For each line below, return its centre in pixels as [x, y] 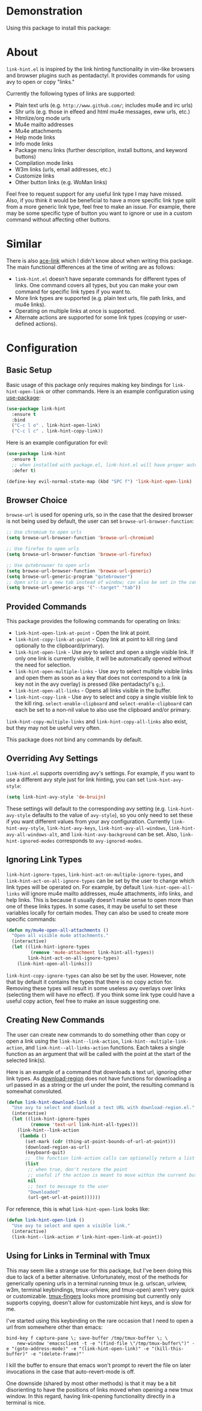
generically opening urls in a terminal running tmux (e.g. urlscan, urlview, [96, 1283]
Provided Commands [47, 606]
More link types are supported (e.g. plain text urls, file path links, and [100, 298]
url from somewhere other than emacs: [55, 1327]
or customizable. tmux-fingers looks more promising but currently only [94, 1296]
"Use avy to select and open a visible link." [71, 1226]
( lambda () [33, 1136]
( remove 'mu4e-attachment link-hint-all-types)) [92, 953]
